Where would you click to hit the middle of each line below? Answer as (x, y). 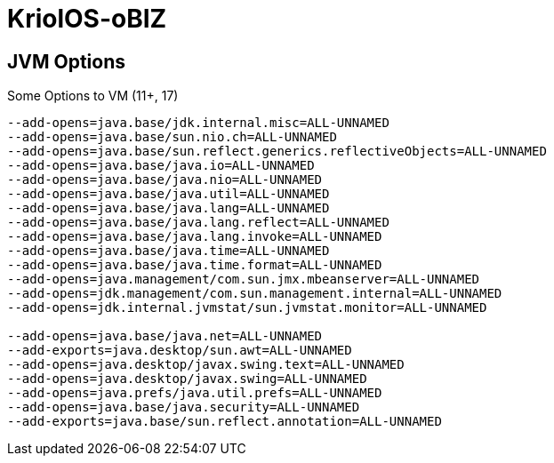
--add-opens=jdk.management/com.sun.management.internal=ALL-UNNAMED (255, 294)
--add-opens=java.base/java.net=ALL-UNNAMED (165, 336)
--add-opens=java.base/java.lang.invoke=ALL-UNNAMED (195, 237)
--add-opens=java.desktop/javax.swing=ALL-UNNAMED (187, 379)
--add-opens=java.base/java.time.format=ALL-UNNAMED (195, 265)
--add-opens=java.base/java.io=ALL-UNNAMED (161, 166)
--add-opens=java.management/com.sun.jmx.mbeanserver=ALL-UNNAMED (244, 279)
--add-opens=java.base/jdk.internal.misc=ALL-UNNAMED (198, 123)
